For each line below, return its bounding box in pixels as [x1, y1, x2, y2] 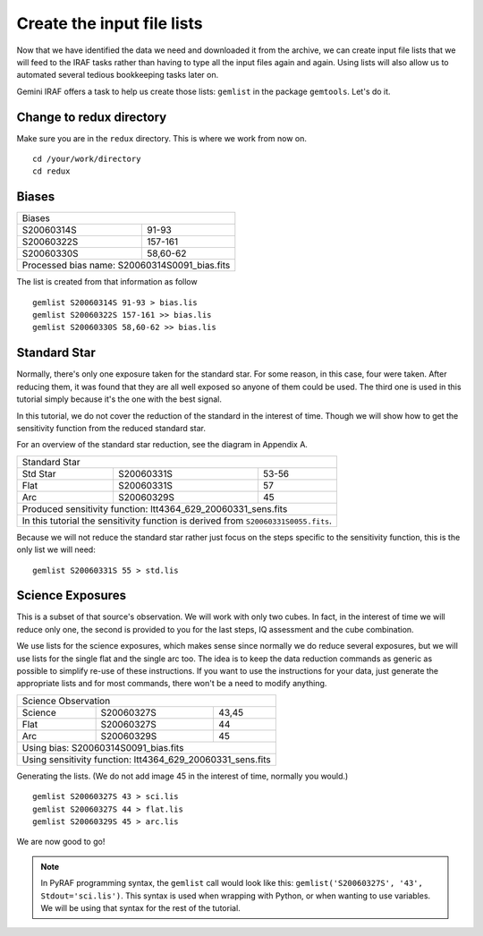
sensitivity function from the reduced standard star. [16, 422, 206, 433]
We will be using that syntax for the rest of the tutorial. [40, 902, 241, 913]
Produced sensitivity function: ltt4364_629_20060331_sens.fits [21, 502, 288, 515]
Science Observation [21, 694, 111, 707]
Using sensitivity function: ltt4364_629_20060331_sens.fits [21, 753, 272, 765]
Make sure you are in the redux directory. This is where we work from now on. [16, 132, 308, 143]
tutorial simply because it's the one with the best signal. [16, 394, 223, 404]
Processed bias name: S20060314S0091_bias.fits [21, 260, 231, 272]
